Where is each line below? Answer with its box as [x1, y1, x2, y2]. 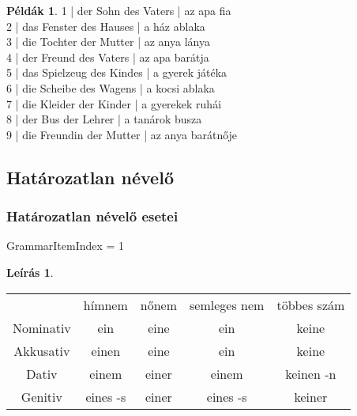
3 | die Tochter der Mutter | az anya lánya [6, 33, 210, 50]
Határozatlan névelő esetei [6, 206, 178, 226]
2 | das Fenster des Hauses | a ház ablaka [6, 17, 205, 34]
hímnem [83, 295, 128, 314]
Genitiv [21, 387, 62, 406]
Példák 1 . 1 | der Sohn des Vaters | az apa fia [6, 2, 231, 18]
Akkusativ [13, 341, 70, 360]
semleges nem [190, 295, 265, 314]
